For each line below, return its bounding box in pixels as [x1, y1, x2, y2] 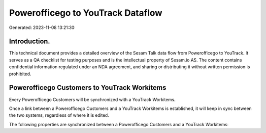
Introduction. [9, 37, 50, 46]
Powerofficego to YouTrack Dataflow [9, 7, 163, 18]
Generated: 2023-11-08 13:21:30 [9, 25, 75, 30]
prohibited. [9, 71, 32, 77]
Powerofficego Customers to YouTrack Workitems [9, 83, 166, 92]
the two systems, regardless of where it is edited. [9, 112, 109, 118]
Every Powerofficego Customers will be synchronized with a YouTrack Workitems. [9, 96, 176, 103]
